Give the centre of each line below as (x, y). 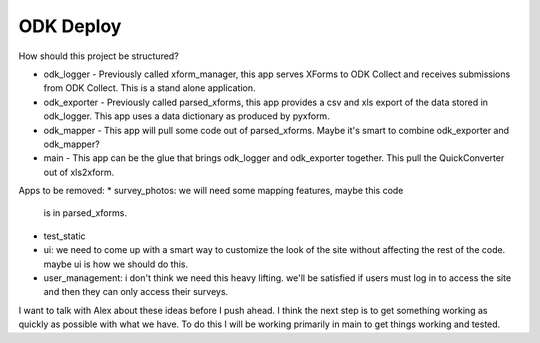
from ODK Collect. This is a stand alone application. (149, 88)
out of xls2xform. (79, 172)
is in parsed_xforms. (85, 213)
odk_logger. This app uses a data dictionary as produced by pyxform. (186, 116)
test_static (64, 236)
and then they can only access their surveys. (136, 292)
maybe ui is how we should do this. (116, 264)
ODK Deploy (70, 26)
